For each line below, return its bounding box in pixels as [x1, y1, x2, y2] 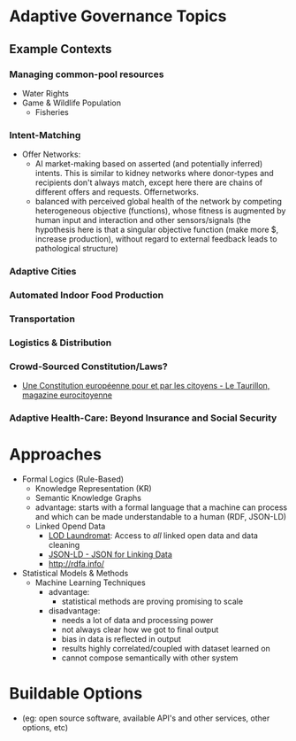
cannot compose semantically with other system [61, 652, 239, 663]
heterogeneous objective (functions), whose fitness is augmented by [34, 205, 286, 216]
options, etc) [21, 722, 69, 732]
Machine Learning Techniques [34, 577, 146, 588]
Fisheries [34, 106, 69, 117]
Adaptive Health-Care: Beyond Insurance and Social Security [9, 412, 277, 424]
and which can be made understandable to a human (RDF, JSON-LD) [34, 512, 287, 522]
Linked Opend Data [34, 521, 106, 532]
